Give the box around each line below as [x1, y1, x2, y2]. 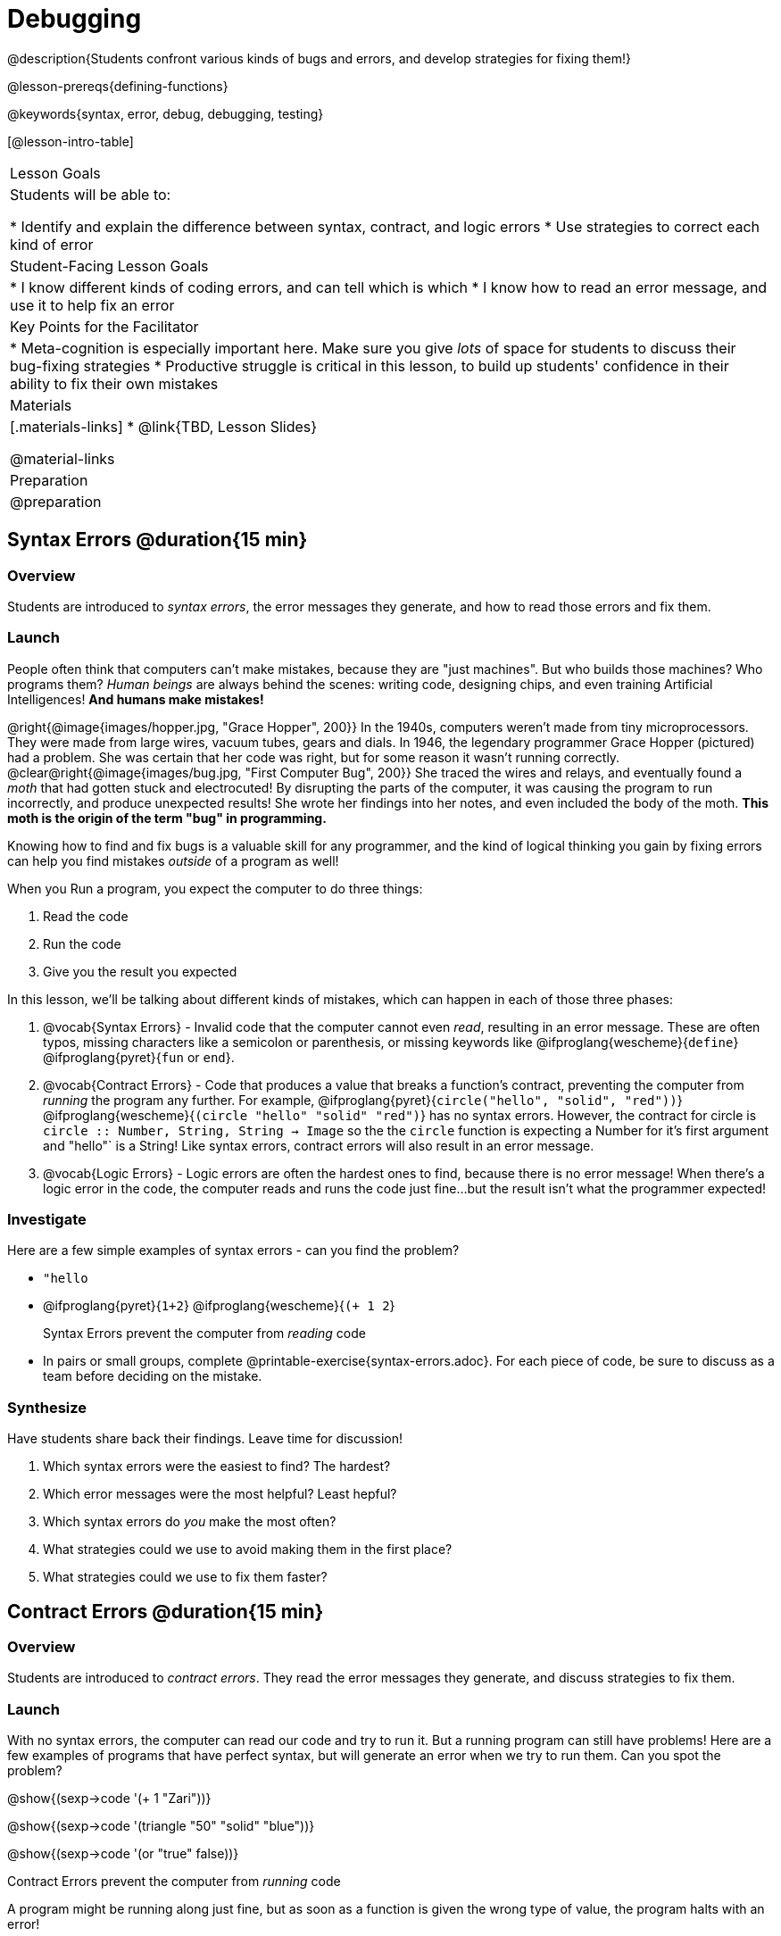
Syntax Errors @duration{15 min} [7, 528, 308, 552]
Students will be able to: [10, 185, 171, 204]
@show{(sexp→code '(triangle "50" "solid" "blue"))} [7, 1818, 315, 1834]
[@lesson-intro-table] [7, 133, 134, 149]
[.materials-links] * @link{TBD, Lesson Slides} [10, 417, 318, 436]
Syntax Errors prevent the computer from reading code [43, 1325, 366, 1342]
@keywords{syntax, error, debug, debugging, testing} [7, 105, 324, 121]
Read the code [43, 908, 129, 924]
